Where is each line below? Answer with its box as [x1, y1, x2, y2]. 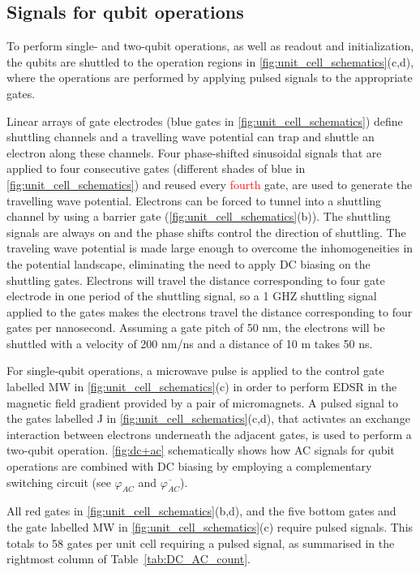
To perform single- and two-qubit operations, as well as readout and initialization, [6, 37, 414, 54]
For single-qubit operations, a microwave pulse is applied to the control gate [6, 362, 384, 379]
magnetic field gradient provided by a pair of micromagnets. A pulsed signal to [6, 394, 399, 411]
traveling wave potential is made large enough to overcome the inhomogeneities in [6, 239, 414, 256]
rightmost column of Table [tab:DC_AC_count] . [6, 550, 251, 567]
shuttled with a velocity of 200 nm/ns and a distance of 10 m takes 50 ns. [6, 334, 373, 351]
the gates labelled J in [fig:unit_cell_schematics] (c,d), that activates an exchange [6, 410, 410, 427]
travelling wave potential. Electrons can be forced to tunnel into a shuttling [6, 192, 382, 209]
